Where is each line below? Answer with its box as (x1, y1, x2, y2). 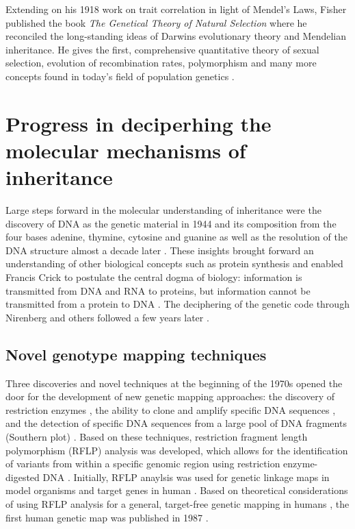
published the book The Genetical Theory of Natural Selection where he (5, 15, 307, 29)
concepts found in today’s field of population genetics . (5, 69, 235, 83)
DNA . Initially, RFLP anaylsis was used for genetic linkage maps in (42, 469, 330, 484)
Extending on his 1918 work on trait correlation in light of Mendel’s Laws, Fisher (5, 2, 347, 16)
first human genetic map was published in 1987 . (5, 510, 209, 524)
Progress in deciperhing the (5, 109, 272, 137)
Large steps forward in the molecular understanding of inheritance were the (5, 203, 321, 217)
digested (5, 469, 40, 484)
